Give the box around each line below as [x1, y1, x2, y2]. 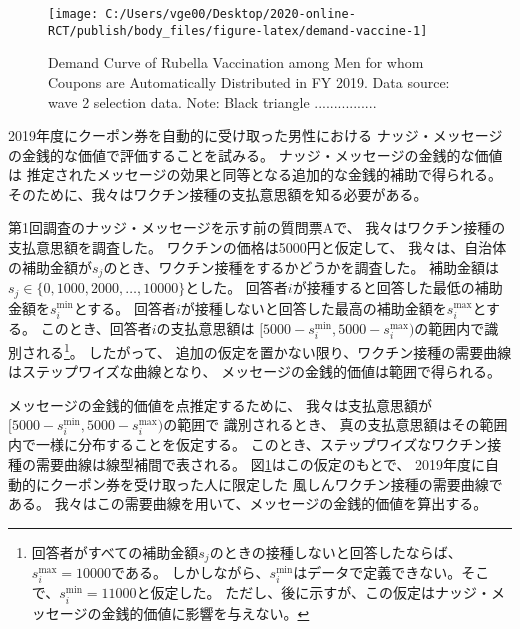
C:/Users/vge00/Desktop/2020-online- [105, 7, 356, 21]
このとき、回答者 [40, 317, 152, 338]
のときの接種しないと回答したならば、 [209, 541, 462, 562]
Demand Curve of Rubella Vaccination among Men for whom [48, 52, 424, 73]
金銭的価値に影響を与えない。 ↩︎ [101, 602, 310, 623]
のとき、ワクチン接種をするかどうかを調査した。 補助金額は [103, 256, 500, 277]
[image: [48, 7, 99, 21]
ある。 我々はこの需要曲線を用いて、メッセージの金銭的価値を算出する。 [8, 493, 488, 514]
